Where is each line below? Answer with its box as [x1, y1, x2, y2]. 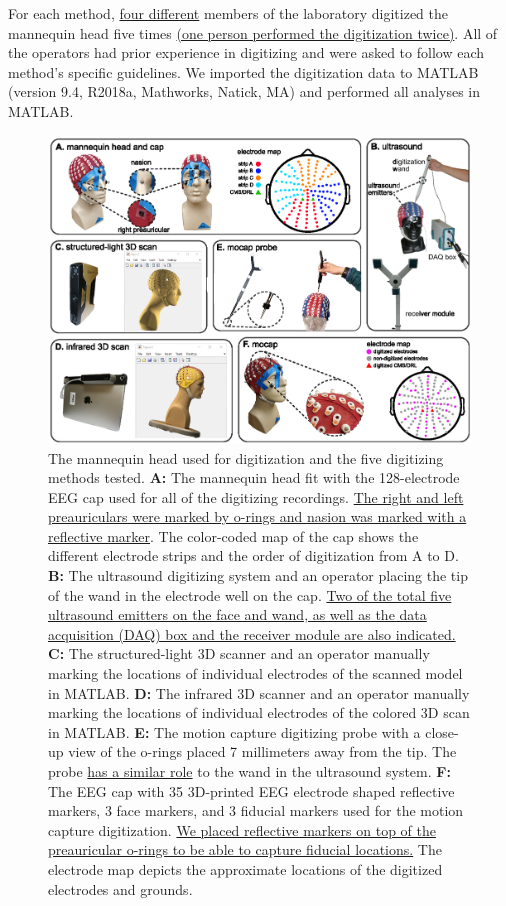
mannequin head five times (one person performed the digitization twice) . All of [8, 22, 498, 43]
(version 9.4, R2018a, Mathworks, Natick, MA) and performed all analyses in [8, 81, 481, 102]
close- [425, 721, 459, 742]
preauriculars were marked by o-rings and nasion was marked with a [48, 506, 467, 527]
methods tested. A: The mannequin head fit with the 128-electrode [48, 467, 460, 488]
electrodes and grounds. [48, 878, 193, 899]
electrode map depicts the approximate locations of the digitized [48, 858, 443, 879]
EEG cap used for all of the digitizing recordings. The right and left [48, 486, 464, 507]
